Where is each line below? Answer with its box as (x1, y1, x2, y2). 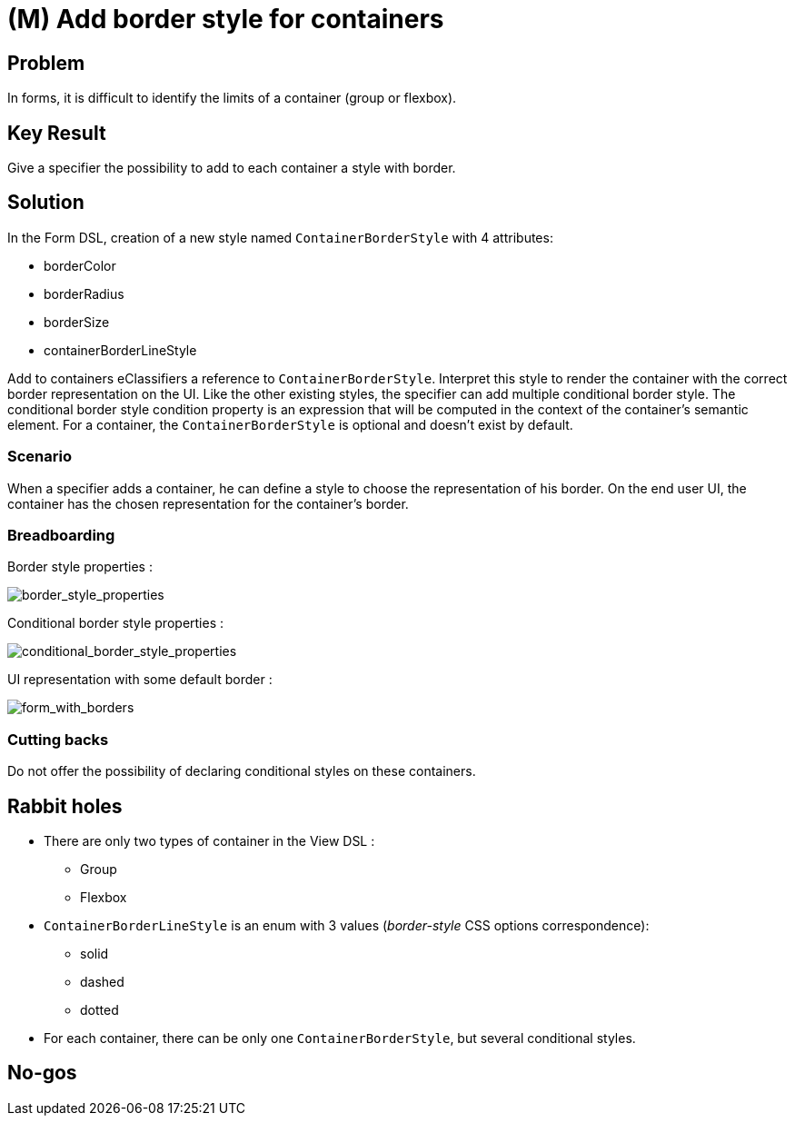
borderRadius (44, 285, 124, 302)
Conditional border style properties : (7, 615, 224, 631)
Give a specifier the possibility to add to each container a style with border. (7, 160, 456, 176)
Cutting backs (7, 730, 109, 749)
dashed (80, 973, 124, 989)
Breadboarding (7, 525, 115, 544)
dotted (80, 1001, 119, 1018)
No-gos (7, 1061, 77, 1085)
